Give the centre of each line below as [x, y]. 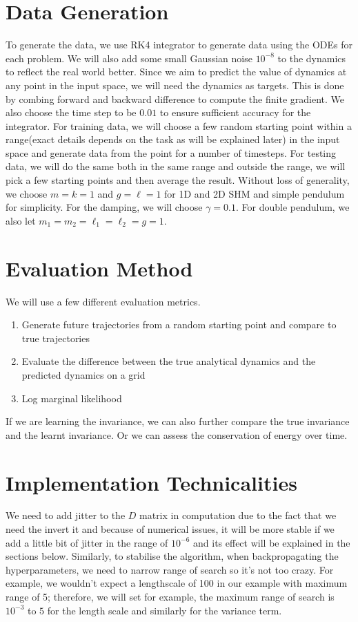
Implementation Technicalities [151, 482]
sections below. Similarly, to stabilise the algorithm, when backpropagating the [172, 556]
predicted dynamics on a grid [83, 374]
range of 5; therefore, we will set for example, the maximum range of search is [170, 596]
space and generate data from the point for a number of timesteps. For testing [171, 152]
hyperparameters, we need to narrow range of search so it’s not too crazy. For [170, 569]
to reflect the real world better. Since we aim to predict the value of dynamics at [176, 72]
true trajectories [56, 338]
